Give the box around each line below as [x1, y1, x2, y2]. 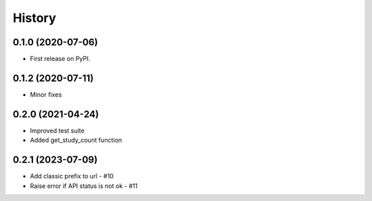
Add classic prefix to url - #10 [30, 172, 114, 180]
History [12, 10, 56, 25]
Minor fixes [30, 90, 62, 99]
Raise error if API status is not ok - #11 [30, 182, 138, 190]
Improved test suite [30, 126, 85, 134]
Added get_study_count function [30, 136, 123, 144]
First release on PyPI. [30, 55, 91, 63]
